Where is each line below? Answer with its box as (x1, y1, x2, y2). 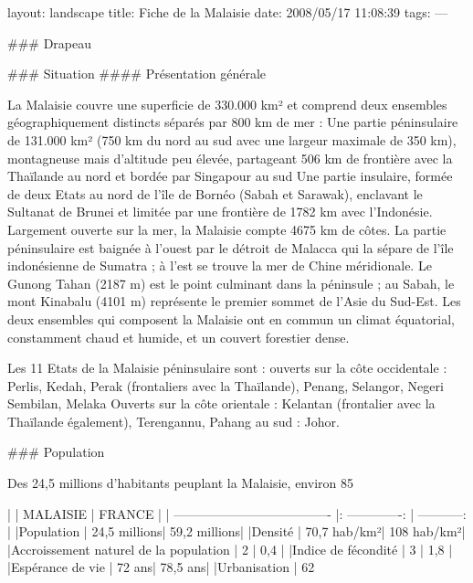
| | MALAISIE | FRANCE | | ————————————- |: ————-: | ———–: (7, 503, 467, 523)
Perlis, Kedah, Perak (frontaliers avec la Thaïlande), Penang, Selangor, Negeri (7, 376, 444, 395)
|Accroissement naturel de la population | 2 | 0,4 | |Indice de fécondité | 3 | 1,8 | (7, 539, 453, 558)
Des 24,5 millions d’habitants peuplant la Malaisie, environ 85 (7, 473, 353, 493)
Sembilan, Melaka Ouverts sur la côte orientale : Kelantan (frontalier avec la (7, 394, 436, 413)
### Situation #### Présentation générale (7, 64, 267, 83)
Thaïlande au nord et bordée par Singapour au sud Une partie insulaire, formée (7, 166, 453, 185)
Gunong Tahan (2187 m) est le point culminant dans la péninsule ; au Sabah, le (7, 273, 455, 292)
